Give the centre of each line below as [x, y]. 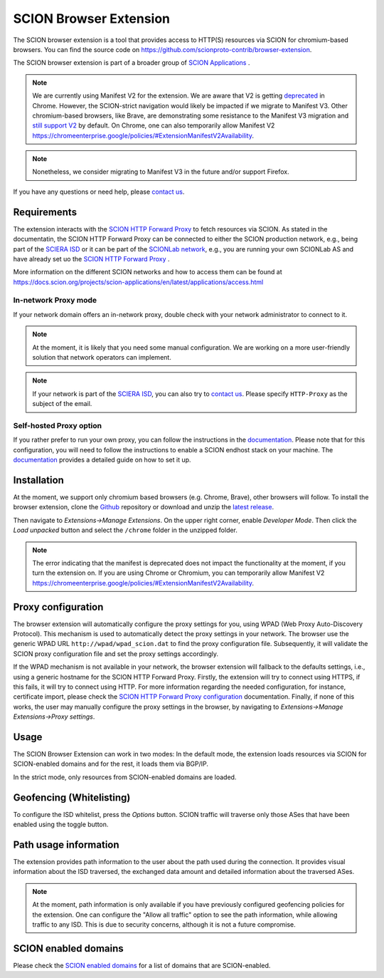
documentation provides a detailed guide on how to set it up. [102, 460]
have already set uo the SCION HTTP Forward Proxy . [91, 259]
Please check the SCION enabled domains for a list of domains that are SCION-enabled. [142, 965]
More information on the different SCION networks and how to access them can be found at [148, 272]
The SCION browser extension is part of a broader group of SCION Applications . [132, 63]
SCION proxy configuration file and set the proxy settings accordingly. [116, 654]
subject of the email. [62, 404]
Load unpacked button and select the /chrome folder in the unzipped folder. [126, 530]
